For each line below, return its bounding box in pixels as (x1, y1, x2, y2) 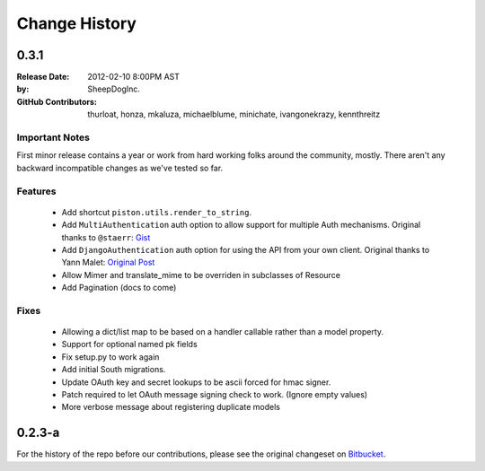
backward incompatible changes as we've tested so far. (16, 162, 224, 173)
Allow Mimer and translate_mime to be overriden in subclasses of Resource (61, 269, 341, 280)
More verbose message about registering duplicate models (61, 402, 280, 413)
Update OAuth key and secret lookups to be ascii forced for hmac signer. (61, 377, 331, 388)
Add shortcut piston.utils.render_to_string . (61, 206, 252, 217)
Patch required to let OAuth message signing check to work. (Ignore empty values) (61, 388, 368, 399)
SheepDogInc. (87, 83, 141, 94)
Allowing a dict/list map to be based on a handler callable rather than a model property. (61, 327, 384, 337)
